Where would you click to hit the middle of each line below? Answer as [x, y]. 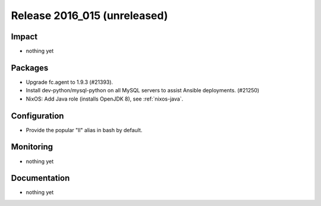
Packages [30, 68]
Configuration [37, 116]
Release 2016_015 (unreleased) [89, 15]
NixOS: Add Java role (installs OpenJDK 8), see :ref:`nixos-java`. [105, 99]
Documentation [40, 178]
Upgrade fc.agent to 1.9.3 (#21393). [69, 82]
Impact [24, 37]
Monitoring [32, 147]
